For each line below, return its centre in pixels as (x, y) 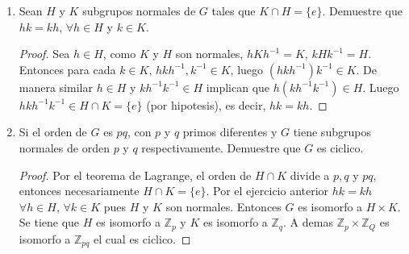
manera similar (56, 87)
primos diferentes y (230, 132)
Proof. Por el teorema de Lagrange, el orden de (135, 175)
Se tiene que (49, 222)
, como (119, 54)
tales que (234, 10)
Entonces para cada (67, 69)
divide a (310, 175)
